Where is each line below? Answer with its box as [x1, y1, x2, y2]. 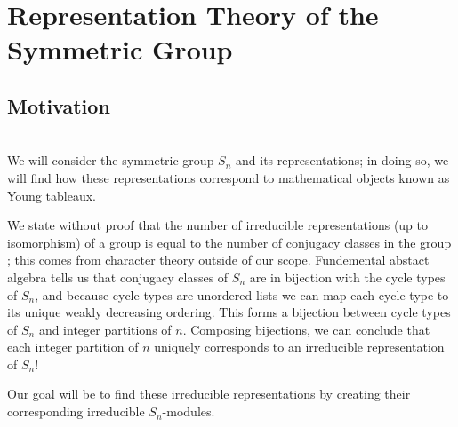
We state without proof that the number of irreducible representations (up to [7, 216, 429, 234]
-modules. [162, 402, 215, 421]
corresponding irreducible [7, 402, 145, 421]
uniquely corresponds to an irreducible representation [154, 337, 445, 356]
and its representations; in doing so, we [236, 151, 449, 170]
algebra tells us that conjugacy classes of [7, 267, 229, 286]
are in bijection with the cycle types [249, 267, 446, 286]
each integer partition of [7, 337, 139, 356]
